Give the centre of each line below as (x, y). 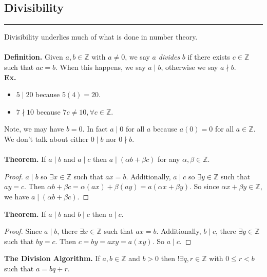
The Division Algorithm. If (52, 258)
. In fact (95, 129)
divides (169, 57)
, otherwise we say (189, 67)
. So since (204, 186)
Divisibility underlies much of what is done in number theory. (101, 37)
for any (169, 159)
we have (17, 196)
